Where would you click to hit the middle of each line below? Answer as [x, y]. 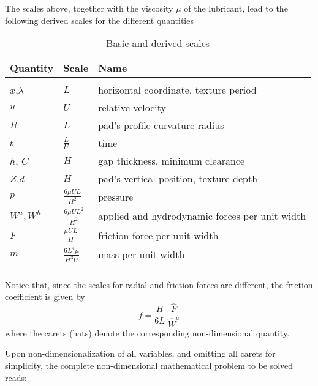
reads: [16, 377]
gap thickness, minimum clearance [172, 161]
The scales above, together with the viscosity [89, 8]
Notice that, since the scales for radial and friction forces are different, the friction [159, 284]
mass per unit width [142, 254]
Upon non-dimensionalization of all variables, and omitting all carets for [140, 353]
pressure [116, 196]
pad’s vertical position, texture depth [178, 179]
